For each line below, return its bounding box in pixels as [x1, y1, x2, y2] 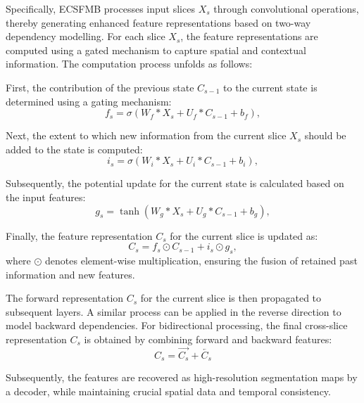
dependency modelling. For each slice [6, 29, 165, 44]
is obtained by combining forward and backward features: [84, 331, 332, 346]
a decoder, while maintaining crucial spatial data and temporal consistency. [6, 383, 331, 398]
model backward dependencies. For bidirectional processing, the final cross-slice [6, 318, 348, 333]
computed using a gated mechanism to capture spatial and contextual [6, 42, 306, 57]
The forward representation [6, 290, 124, 305]
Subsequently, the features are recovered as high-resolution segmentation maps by [6, 370, 358, 385]
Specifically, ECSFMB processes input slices [6, 1, 195, 15]
